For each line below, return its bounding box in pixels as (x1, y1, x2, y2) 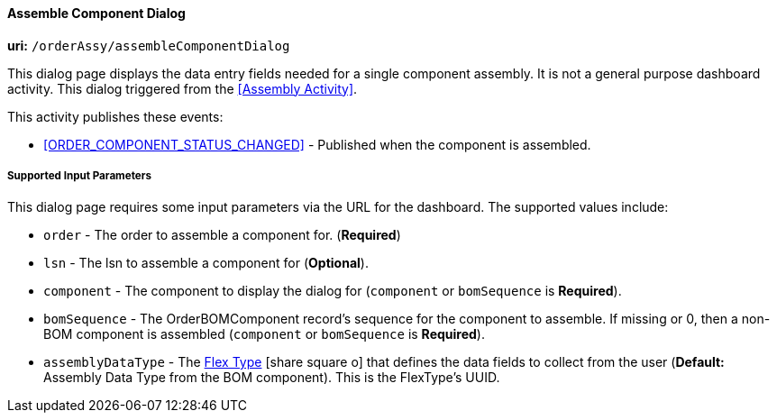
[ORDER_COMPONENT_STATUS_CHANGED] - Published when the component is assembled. (43, 136, 591, 152)
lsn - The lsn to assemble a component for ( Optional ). (43, 255, 369, 271)
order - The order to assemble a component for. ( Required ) (43, 227, 401, 243)
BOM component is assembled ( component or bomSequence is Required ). (43, 326, 485, 342)
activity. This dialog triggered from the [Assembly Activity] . (7, 80, 358, 96)
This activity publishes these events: (7, 108, 224, 124)
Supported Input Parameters (7, 169, 151, 182)
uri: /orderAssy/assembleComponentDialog (7, 37, 290, 53)
